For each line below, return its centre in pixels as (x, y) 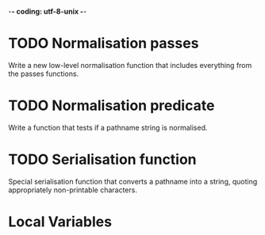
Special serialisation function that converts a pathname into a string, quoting (133, 181)
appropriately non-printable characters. (73, 190)
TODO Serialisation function (102, 159)
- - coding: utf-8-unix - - (48, 11)
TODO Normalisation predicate (111, 106)
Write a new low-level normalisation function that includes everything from (130, 65)
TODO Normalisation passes (104, 44)
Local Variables (60, 222)
